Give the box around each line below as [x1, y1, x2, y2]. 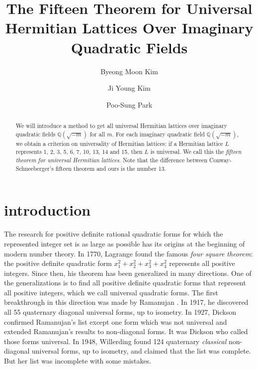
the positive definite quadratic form [4, 258, 112, 268]
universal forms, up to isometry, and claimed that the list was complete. [32, 346, 251, 356]
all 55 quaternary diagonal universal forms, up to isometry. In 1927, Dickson [4, 307, 237, 317]
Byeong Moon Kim [100, 66, 158, 76]
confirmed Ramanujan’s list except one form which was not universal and [4, 316, 227, 327]
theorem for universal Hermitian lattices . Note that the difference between [15, 156, 208, 164]
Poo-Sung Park [106, 99, 153, 110]
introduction [4, 200, 91, 220]
